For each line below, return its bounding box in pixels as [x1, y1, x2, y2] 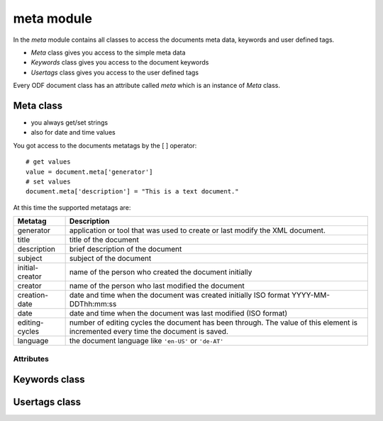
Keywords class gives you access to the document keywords [30, 58, 209, 67]
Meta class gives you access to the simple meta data [30, 48, 186, 57]
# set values [26, 177, 71, 186]
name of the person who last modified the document [69, 281, 245, 291]
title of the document [69, 235, 140, 245]
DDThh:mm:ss [69, 299, 117, 309]
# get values [26, 158, 71, 166]
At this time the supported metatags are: [13, 203, 131, 212]
